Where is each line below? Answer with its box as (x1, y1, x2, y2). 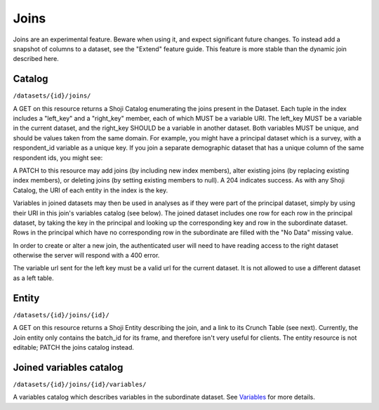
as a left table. (13, 274, 54, 282)
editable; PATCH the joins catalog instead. (13, 343, 135, 351)
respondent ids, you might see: (13, 153, 103, 161)
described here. (13, 55, 59, 63)
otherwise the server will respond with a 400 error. (13, 251, 160, 260)
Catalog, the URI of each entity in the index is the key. (13, 186, 168, 194)
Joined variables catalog (13, 362, 124, 373)
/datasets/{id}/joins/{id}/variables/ (13, 380, 147, 388)
